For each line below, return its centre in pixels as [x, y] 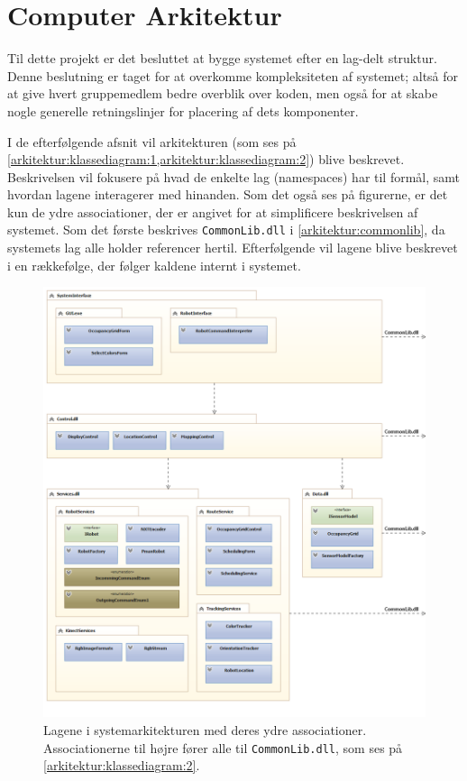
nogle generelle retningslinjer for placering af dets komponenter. [183, 110]
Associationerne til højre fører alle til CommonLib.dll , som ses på [223, 747]
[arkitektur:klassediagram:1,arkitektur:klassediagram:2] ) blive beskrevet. [206, 159]
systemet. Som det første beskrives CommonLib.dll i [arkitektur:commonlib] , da [226, 230]
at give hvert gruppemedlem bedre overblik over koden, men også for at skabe [223, 93]
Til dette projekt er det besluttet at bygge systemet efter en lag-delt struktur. [222, 58]
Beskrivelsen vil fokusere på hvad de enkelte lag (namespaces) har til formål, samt [234, 176]
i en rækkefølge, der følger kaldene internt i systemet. [154, 265]
